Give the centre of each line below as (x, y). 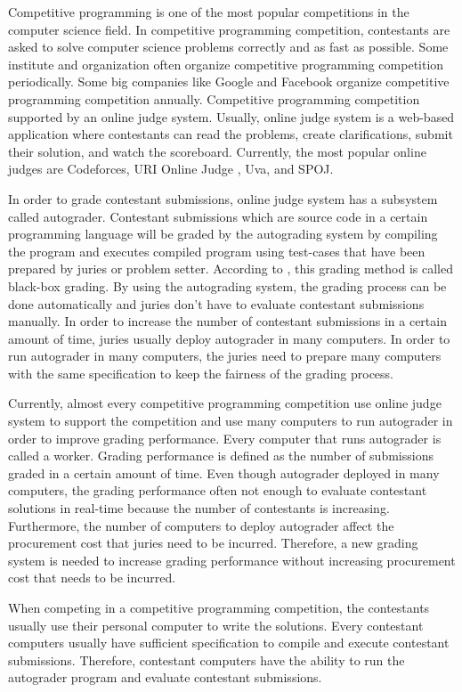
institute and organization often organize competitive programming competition (226, 64)
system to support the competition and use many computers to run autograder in (231, 421)
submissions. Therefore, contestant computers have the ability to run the (207, 659)
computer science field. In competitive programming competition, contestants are (229, 29)
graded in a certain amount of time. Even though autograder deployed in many (224, 472)
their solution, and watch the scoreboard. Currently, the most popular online (217, 151)
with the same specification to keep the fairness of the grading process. (201, 373)
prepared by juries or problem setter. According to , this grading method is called (231, 269)
